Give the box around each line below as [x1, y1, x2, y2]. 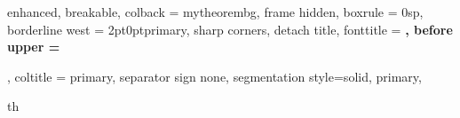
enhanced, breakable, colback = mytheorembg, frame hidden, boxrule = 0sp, [7, 3, 424, 20]
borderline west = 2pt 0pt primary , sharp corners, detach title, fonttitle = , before [7, 20, 453, 38]
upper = [7, 37, 60, 56]
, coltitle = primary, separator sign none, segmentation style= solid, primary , [7, 67, 422, 85]
